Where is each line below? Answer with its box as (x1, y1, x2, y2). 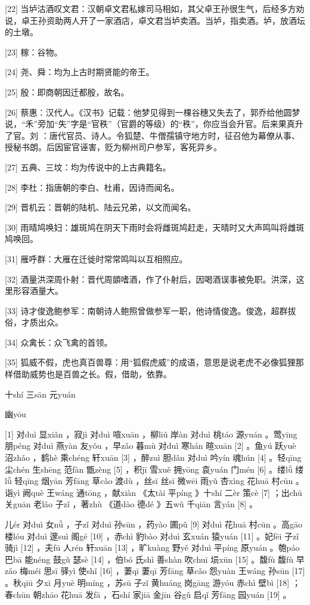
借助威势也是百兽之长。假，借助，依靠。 (13, 368, 172, 380)
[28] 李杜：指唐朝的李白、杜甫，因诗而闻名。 (5, 181, 179, 193)
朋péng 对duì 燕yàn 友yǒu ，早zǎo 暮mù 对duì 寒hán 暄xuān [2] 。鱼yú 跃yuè (5, 439, 296, 452)
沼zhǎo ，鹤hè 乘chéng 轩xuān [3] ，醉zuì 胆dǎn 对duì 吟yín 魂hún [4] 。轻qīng (5, 451, 302, 464)
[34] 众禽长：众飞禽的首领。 (5, 336, 113, 348)
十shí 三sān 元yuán (5, 387, 76, 400)
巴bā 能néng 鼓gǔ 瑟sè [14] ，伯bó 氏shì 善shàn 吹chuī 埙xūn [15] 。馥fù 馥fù (5, 553, 294, 565)
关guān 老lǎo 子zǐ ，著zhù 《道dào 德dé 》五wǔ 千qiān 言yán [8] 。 (5, 498, 258, 510)
